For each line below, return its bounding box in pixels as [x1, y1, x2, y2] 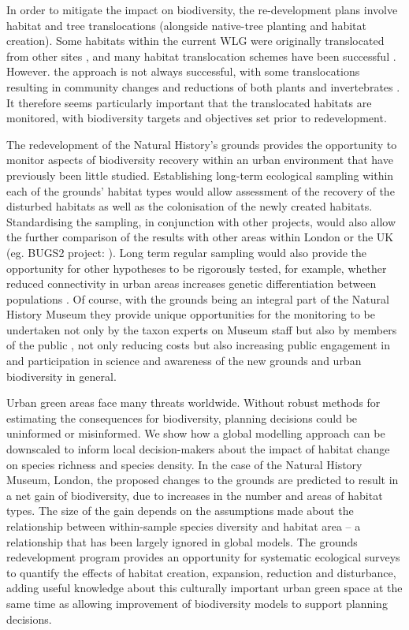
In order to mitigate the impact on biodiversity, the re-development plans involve [6, 2, 398, 17]
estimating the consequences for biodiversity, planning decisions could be [6, 409, 358, 426]
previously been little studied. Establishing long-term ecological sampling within [6, 166, 394, 183]
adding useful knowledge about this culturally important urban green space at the [6, 580, 403, 596]
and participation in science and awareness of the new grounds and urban [6, 352, 362, 369]
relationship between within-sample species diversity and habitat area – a [6, 518, 361, 534]
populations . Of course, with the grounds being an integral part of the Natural [6, 290, 389, 307]
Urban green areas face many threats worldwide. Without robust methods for [6, 394, 381, 411]
